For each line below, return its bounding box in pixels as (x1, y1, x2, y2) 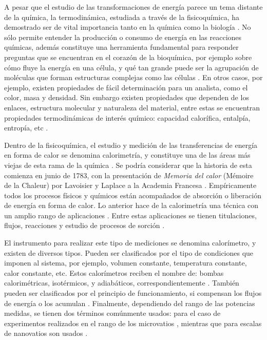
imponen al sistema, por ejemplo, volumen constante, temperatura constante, (4, 257, 247, 268)
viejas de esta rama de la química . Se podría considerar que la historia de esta (4, 159, 252, 170)
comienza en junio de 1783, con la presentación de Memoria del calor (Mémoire (4, 169, 254, 180)
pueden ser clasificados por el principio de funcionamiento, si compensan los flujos (4, 288, 262, 298)
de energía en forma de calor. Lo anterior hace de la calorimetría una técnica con (4, 200, 259, 211)
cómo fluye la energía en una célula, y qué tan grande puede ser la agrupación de (4, 62, 259, 72)
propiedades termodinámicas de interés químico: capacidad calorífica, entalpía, (4, 112, 251, 123)
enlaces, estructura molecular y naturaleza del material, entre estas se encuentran (4, 102, 260, 112)
